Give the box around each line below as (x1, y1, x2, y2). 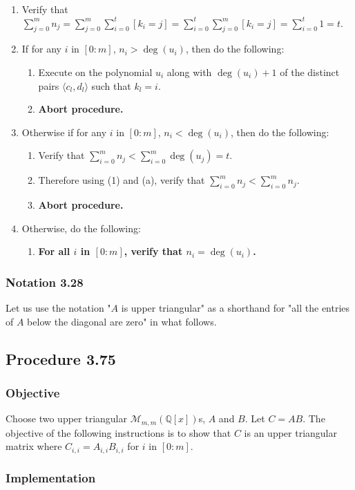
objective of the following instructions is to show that (6, 425, 231, 440)
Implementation (6, 469, 96, 486)
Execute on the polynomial (38, 64, 153, 79)
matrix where (6, 439, 62, 453)
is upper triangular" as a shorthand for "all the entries (121, 301, 350, 315)
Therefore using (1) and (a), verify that (38, 173, 205, 187)
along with (166, 64, 212, 79)
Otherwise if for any (21, 124, 107, 139)
